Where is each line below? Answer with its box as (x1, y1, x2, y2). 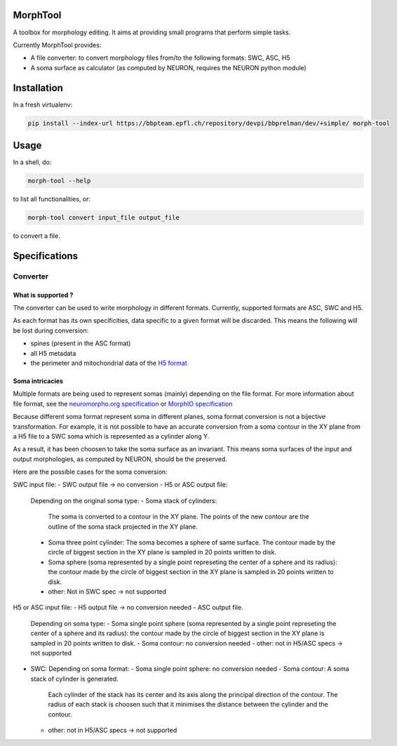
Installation (13, 81, 63, 94)
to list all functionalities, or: (13, 195, 91, 204)
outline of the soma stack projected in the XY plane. (48, 522, 198, 531)
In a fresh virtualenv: (13, 100, 73, 109)
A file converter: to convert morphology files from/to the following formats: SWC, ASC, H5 (30, 53, 290, 62)
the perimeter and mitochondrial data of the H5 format (30, 359, 187, 367)
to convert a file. (13, 232, 60, 240)
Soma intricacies (13, 376, 63, 385)
